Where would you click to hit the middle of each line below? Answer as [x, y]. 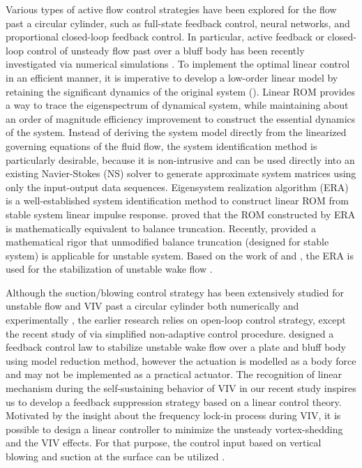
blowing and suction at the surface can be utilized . [115, 456]
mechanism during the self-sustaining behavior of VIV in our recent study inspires [181, 388]
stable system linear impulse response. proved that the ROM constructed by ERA [181, 214]
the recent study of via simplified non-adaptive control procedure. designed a [170, 333]
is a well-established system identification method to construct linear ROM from [177, 201]
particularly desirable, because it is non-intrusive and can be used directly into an [180, 159]
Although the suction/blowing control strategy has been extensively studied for [175, 292]
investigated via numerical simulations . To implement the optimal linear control [178, 64]
